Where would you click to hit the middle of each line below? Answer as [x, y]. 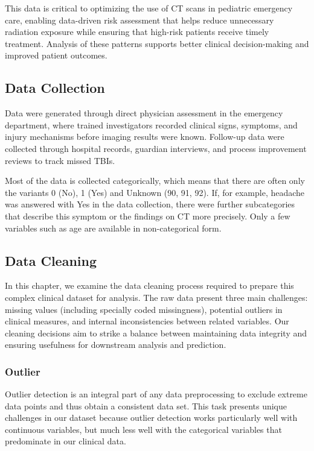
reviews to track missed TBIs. [60, 160]
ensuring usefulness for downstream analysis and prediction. [116, 345]
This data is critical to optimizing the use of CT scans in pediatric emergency [149, 8]
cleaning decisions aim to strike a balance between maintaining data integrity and [156, 333]
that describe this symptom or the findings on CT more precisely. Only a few [148, 216]
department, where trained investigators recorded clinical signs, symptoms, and [151, 125]
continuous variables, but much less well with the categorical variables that [143, 429]
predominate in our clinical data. [66, 441]
